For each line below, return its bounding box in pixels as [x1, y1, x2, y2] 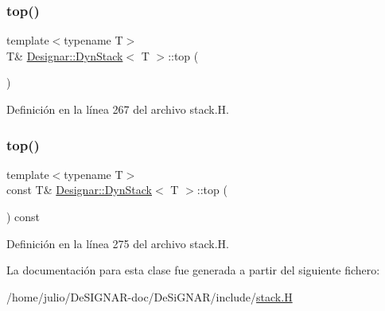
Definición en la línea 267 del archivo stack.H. [6, 101, 229, 117]
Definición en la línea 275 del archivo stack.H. [6, 235, 229, 251]
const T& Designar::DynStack [6, 181, 152, 198]
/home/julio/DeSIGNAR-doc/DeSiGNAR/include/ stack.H [6, 288, 293, 305]
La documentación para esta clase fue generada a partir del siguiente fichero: [6, 262, 380, 278]
